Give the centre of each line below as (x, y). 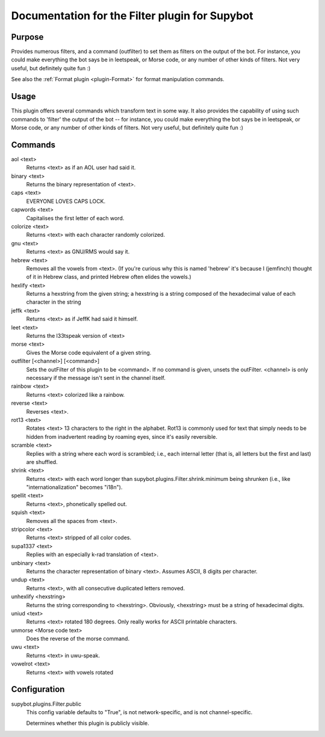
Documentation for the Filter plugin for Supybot (132, 16)
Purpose (27, 37)
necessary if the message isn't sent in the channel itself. (96, 378)
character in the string (54, 302)
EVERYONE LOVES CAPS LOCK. (66, 201)
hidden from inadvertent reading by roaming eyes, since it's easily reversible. (122, 436)
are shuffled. (42, 462)
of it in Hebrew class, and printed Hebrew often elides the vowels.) (109, 277)
